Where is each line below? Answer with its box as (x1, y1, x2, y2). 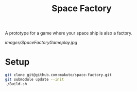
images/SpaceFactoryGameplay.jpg (5, 40, 78, 45)
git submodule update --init (5, 77, 64, 82)
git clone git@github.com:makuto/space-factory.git (5, 73, 112, 77)
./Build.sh (5, 81, 27, 86)
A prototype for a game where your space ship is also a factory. (5, 30, 133, 36)
